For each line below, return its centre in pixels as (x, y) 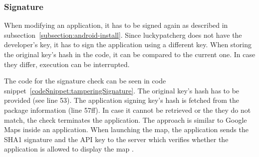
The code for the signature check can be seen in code (85, 81)
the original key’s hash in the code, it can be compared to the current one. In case (130, 54)
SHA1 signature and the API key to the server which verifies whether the (116, 139)
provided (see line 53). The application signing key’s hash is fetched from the (122, 100)
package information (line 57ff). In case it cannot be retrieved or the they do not (128, 110)
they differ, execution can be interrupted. (67, 64)
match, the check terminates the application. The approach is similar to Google (126, 119)
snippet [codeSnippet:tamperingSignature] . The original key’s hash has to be (122, 90)
